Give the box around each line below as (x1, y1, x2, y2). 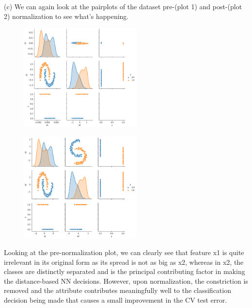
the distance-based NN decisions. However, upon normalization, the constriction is (4, 275, 248, 286)
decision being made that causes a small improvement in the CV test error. (4, 295, 227, 305)
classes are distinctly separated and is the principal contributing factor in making (4, 266, 245, 276)
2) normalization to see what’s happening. (4, 11, 129, 21)
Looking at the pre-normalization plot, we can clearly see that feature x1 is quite (4, 247, 244, 257)
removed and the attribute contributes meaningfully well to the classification (4, 285, 231, 295)
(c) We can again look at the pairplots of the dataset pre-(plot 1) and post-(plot (4, 1, 242, 11)
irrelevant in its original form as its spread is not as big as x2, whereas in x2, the (4, 257, 244, 267)
